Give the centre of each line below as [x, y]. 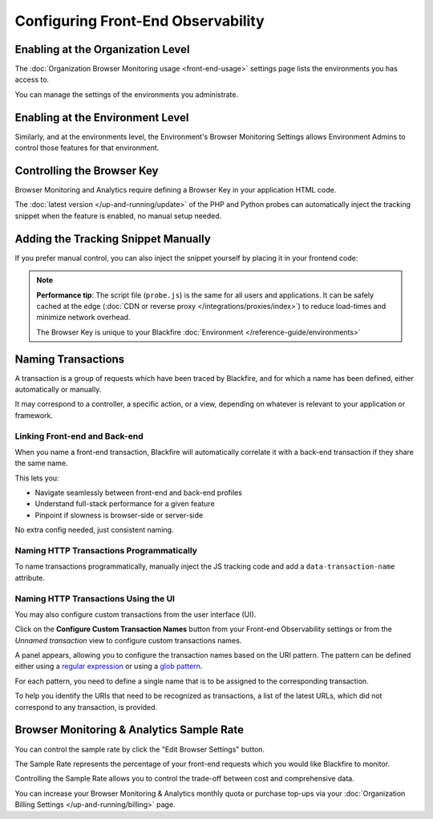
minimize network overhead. [83, 318]
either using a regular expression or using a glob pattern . [109, 667]
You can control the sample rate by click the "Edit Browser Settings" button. [140, 749]
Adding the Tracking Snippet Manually [113, 239]
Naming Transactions [70, 359]
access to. [32, 79]
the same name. [41, 463]
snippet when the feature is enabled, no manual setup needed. [118, 216]
